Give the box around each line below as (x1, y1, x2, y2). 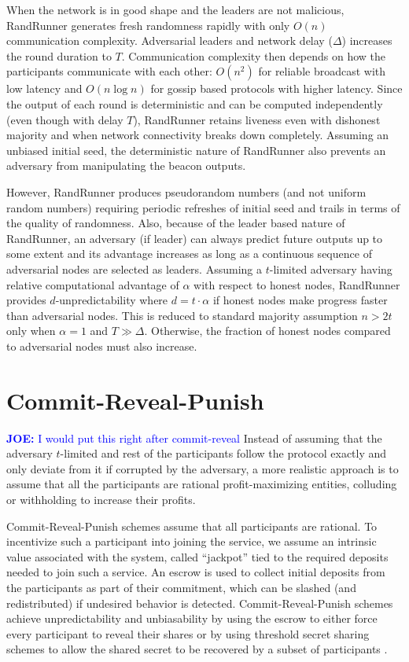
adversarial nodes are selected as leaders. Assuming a (6, 260, 262, 277)
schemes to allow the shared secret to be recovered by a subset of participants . (6, 641, 388, 657)
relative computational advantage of (6, 276, 179, 292)
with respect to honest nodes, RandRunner (193, 276, 400, 292)
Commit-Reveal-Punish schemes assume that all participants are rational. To (6, 517, 378, 534)
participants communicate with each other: (6, 63, 212, 79)
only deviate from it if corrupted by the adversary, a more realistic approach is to (6, 460, 399, 476)
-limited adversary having (269, 260, 392, 277)
